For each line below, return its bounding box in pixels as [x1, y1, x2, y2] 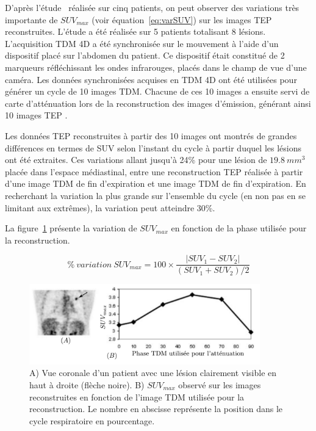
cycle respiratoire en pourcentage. [29, 414, 155, 427]
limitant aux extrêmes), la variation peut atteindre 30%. [5, 201, 215, 214]
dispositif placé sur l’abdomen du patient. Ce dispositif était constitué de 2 [5, 49, 285, 62]
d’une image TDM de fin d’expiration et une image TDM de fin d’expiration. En [5, 177, 306, 190]
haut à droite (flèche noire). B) [29, 378, 145, 391]
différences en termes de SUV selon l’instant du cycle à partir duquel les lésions [5, 141, 301, 154]
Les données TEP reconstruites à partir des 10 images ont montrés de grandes [5, 129, 297, 142]
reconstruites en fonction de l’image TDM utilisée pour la [29, 390, 245, 403]
